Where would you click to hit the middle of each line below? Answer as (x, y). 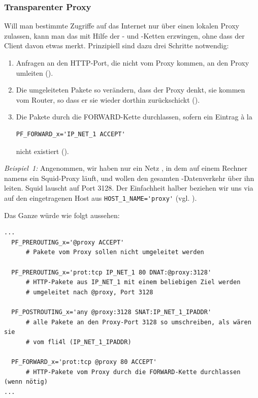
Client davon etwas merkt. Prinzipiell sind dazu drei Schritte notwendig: (117, 45)
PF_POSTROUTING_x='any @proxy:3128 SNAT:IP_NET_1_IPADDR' (111, 312)
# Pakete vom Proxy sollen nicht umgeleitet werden (115, 252)
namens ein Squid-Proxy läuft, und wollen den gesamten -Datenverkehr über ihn (129, 178)
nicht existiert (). (42, 151)
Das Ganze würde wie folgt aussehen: (62, 215)
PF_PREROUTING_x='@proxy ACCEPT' (68, 242)
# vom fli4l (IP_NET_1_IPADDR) (78, 342)
